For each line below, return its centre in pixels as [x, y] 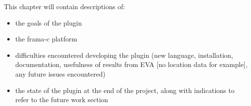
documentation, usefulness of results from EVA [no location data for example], [131, 64]
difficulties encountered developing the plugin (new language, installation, [124, 55]
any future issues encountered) [60, 73]
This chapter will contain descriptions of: [65, 6]
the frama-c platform [46, 39]
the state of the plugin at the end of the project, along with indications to [125, 90]
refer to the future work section [62, 99]
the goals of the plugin [49, 22]
